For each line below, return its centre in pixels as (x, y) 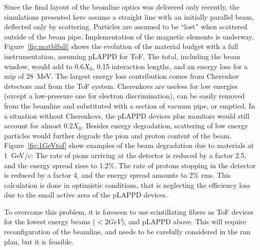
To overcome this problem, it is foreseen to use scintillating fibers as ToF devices (129, 211)
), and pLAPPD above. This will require (184, 221)
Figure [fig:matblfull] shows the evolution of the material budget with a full (121, 46)
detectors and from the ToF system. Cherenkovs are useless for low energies (121, 86)
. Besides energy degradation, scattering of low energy (165, 126)
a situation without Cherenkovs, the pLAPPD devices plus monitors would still (127, 115)
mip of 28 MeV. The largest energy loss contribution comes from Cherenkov (122, 76)
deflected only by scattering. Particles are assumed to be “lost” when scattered (126, 27)
